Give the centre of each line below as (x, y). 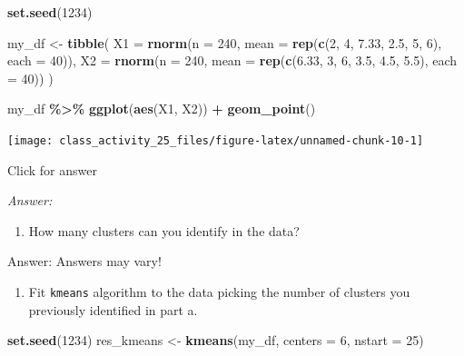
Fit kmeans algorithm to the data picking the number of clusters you (219, 292)
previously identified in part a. (113, 309)
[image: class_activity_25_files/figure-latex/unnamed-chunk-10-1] (216, 140)
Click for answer (52, 169)
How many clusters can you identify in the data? (164, 230)
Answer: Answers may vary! (84, 261)
